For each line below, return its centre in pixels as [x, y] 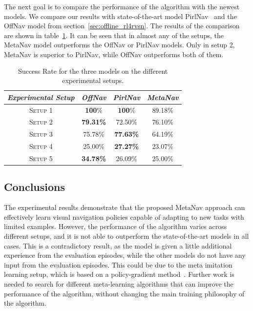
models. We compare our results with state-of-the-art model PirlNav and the [120, 16]
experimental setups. [93, 80]
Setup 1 [41, 110]
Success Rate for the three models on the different [93, 71]
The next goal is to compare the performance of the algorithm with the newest [122, 6]
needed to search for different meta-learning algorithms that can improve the [119, 284]
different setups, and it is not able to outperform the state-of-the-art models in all [126, 236]
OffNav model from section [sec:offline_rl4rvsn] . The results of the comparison [122, 26]
